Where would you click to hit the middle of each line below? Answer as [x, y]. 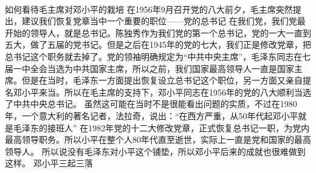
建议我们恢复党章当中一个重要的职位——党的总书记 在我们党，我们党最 [163, 21]
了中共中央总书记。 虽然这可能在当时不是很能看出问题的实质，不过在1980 [151, 104]
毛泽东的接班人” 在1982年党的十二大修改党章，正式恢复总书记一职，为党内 [161, 127]
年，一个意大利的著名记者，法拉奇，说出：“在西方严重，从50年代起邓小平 [152, 115]
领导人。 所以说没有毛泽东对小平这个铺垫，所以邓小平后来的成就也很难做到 [155, 151]
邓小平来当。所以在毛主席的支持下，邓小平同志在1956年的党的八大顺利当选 [162, 92]
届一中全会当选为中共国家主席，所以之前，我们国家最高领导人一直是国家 [149, 68]
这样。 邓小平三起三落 [49, 163]
